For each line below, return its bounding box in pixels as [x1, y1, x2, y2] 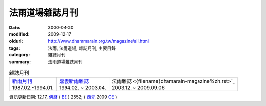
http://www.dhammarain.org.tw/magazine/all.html [48, 38, 149, 44]
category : [9, 52, 30, 58]
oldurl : [9, 38, 23, 44]
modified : [9, 31, 30, 37]
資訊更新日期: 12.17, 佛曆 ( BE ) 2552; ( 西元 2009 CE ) [9, 94, 117, 100]
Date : [9, 25, 21, 30]
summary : [9, 59, 31, 65]
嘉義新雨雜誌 [59, 78, 89, 85]
